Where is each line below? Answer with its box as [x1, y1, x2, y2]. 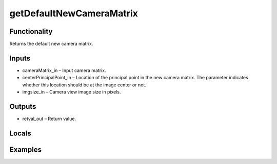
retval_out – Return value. [22, 115, 76, 122]
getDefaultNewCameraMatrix [9, 8, 138, 19]
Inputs [9, 54, 31, 62]
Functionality [9, 27, 53, 36]
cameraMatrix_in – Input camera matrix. [22, 67, 106, 74]
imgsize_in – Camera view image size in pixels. [22, 89, 121, 95]
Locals [9, 129, 31, 137]
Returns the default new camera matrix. [9, 41, 93, 47]
